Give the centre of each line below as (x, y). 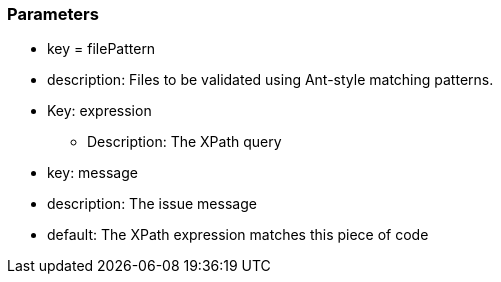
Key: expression (99, 111)
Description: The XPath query (184, 142)
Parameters (53, 14)
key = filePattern (101, 49)
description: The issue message (152, 204)
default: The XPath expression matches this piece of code (238, 235)
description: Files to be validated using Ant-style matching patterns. (270, 80)
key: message (92, 173)
